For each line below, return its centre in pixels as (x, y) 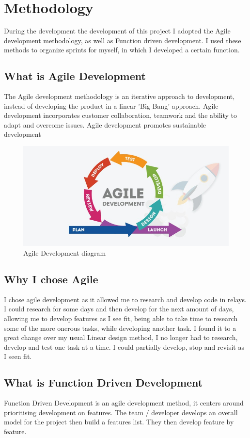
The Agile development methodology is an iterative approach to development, (119, 96)
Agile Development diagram (65, 252)
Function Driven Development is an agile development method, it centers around (124, 403)
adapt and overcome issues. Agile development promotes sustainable (105, 124)
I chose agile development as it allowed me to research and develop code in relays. (125, 299)
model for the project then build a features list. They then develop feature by (119, 422)
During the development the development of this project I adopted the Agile (117, 31)
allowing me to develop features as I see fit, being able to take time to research (121, 318)
